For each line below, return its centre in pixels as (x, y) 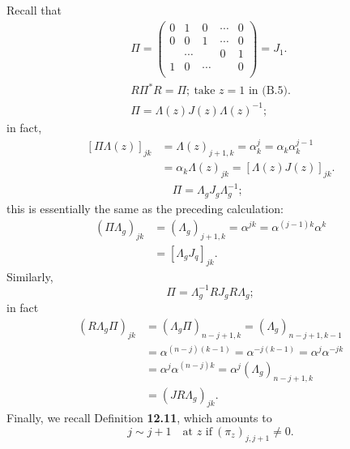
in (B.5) (268, 91)
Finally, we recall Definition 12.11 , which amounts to (139, 418)
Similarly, (30, 276)
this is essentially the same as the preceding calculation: (145, 208)
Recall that (34, 10)
